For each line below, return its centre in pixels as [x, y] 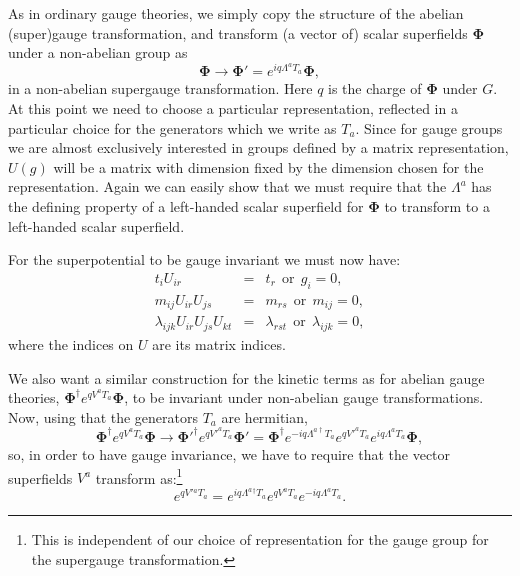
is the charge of [375, 88]
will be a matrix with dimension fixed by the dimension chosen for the [268, 166]
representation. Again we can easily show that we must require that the [227, 186]
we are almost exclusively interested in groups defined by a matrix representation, [258, 147]
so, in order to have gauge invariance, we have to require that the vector [229, 453]
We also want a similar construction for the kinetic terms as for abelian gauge [246, 377]
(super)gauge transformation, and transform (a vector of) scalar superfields [238, 32]
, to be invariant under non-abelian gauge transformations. [304, 397]
